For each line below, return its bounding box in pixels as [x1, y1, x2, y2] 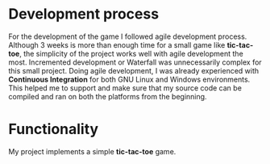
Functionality [8, 120, 99, 138]
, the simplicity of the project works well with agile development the [19, 48, 243, 58]
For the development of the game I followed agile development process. [8, 32, 247, 41]
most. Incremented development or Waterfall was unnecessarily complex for [8, 57, 262, 67]
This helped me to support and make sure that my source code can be [8, 82, 242, 93]
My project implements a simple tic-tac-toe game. [8, 146, 177, 156]
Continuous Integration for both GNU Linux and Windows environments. [8, 74, 251, 84]
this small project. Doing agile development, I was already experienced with [8, 65, 260, 75]
